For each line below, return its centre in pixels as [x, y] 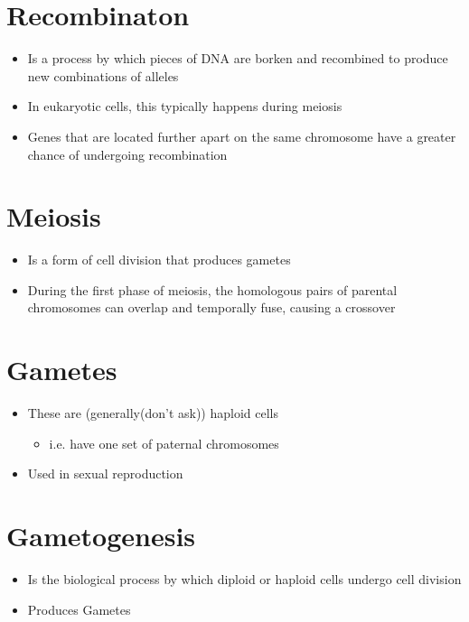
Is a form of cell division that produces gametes [159, 260]
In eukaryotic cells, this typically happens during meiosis [185, 106]
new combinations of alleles [103, 75]
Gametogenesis [101, 536]
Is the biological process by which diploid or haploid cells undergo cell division [244, 579]
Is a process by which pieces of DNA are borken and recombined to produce [238, 58]
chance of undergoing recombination [127, 154]
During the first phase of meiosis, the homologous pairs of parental [212, 289]
